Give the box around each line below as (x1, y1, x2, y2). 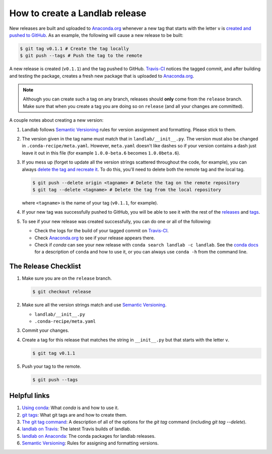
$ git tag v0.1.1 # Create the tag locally (20, 45, 129, 52)
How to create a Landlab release (9, 8, 147, 19)
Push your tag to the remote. (22, 363, 82, 369)
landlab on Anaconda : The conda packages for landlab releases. (22, 433, 156, 439)
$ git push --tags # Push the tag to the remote (20, 53, 143, 59)
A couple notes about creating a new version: (9, 117, 104, 123)
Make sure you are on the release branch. (22, 275, 112, 281)
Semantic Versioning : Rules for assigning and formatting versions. (22, 440, 159, 446)
